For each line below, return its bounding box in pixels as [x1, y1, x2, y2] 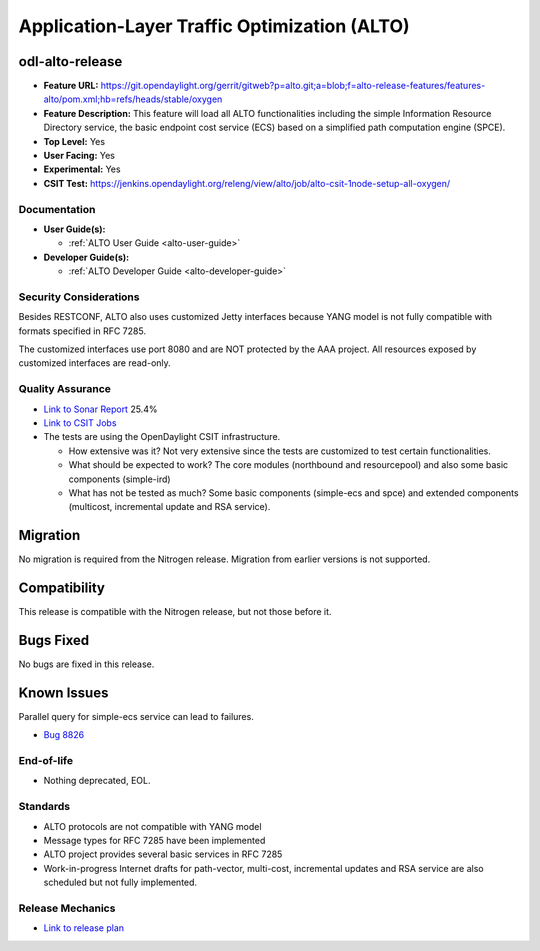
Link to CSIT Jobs [43, 416, 117, 429]
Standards [18, 800, 71, 814]
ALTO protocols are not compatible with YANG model [43, 820, 262, 832]
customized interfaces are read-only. [18, 357, 172, 369]
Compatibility [18, 580, 105, 597]
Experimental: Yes [43, 163, 121, 175]
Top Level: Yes [43, 135, 105, 147]
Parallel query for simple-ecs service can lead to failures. [18, 710, 254, 722]
